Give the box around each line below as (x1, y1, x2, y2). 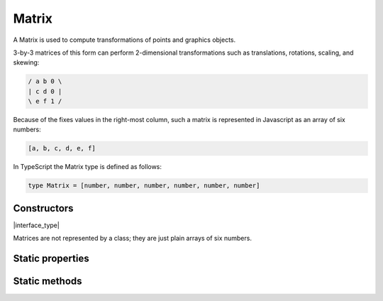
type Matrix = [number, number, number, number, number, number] (28, 182, 260, 190)
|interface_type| (13, 221, 60, 229)
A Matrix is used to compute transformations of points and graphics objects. (13, 35, 236, 44)
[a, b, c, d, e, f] (28, 144, 96, 153)
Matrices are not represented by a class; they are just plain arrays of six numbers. (13, 234, 252, 243)
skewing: (13, 58, 40, 67)
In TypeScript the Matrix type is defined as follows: (13, 163, 162, 171)
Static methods (13, 275, 82, 288)
